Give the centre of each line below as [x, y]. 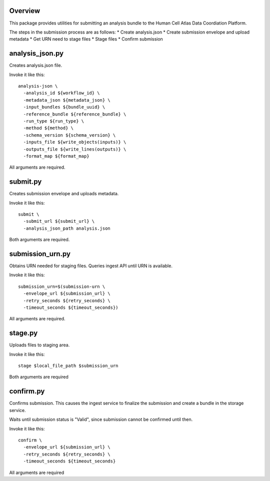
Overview [25, 11]
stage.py [23, 333]
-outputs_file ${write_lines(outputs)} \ [75, 149]
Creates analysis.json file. [36, 66]
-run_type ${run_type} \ [54, 121]
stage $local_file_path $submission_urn [68, 366]
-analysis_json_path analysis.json [67, 228]
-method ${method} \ [48, 128]
